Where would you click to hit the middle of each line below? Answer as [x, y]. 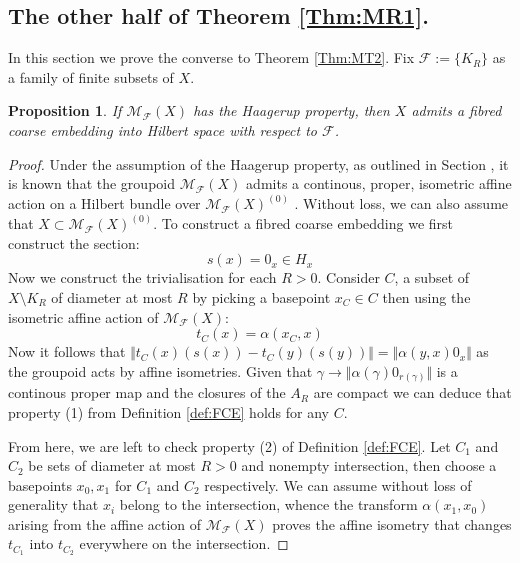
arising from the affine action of [105, 523]
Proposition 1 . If [65, 110]
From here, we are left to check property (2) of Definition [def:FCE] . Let [229, 445]
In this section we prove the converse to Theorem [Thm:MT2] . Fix [211, 57]
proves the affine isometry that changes [392, 523]
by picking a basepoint [261, 297]
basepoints [40, 484]
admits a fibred [456, 110]
